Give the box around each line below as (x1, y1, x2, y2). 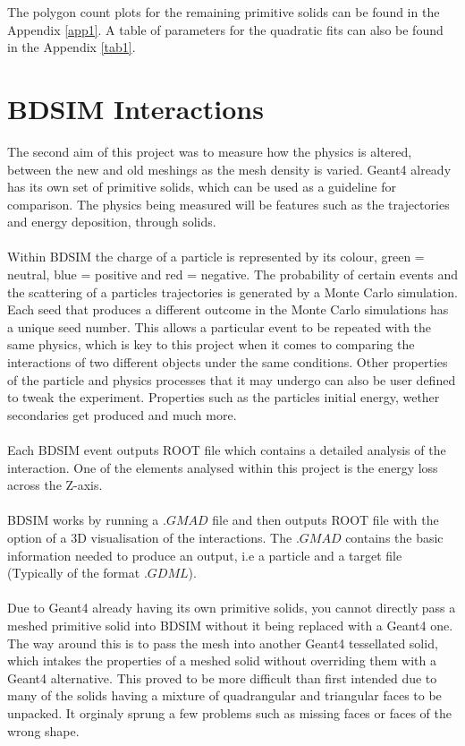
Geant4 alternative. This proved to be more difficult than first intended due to (7, 668, 437, 687)
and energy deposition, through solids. (7, 212, 216, 231)
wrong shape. (7, 721, 80, 740)
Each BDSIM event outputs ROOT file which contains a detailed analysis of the (7, 441, 446, 459)
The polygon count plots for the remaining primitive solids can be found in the (7, 3, 440, 21)
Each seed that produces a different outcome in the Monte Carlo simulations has (7, 300, 449, 319)
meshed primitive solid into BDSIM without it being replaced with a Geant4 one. (7, 615, 453, 634)
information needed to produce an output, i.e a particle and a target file (7, 545, 402, 564)
